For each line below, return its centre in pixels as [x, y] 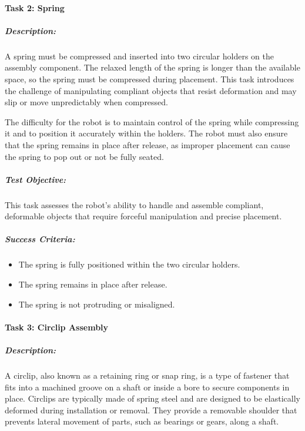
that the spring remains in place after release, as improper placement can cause [148, 144]
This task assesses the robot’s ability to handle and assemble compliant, [134, 204]
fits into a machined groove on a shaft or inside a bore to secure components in [147, 387]
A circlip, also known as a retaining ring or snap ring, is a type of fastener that [147, 375]
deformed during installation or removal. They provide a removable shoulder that [151, 410]
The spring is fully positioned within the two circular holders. [129, 264]
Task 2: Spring [35, 7]
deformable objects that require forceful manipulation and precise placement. [143, 216]
